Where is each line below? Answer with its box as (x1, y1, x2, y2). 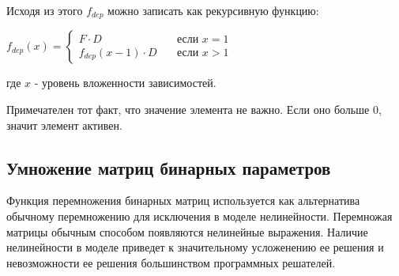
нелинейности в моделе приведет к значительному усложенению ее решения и (6, 239, 384, 255)
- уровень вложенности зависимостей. (34, 74, 216, 91)
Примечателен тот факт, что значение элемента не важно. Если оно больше (6, 101, 370, 118)
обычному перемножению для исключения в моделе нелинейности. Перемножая (6, 208, 393, 225)
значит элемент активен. (6, 116, 122, 133)
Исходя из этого (6, 2, 83, 18)
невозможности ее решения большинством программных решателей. (6, 254, 336, 270)
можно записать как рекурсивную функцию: (107, 2, 319, 18)
